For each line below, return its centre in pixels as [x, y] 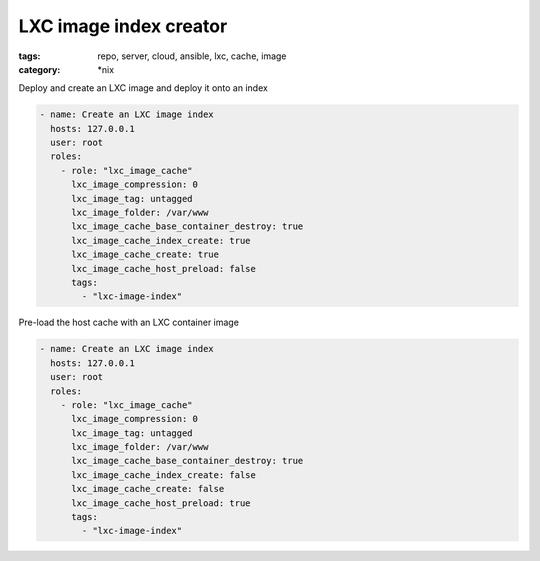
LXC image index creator [123, 26]
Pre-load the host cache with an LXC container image [129, 322]
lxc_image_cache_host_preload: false [164, 268]
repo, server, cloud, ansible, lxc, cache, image [192, 56]
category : [39, 69]
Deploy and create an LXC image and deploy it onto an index [143, 88]
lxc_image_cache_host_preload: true [161, 503]
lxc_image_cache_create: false [148, 489]
